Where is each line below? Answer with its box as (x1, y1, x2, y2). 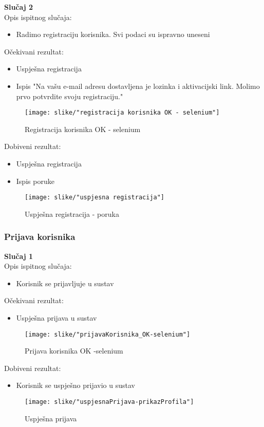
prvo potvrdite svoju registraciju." (16, 90, 123, 101)
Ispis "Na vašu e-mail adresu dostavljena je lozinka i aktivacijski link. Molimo (16, 80, 260, 91)
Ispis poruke (16, 175, 54, 186)
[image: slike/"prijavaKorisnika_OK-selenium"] (25, 330, 191, 338)
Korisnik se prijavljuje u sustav (16, 277, 114, 288)
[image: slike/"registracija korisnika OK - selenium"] (25, 109, 220, 117)
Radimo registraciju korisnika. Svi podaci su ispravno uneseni (16, 29, 210, 40)
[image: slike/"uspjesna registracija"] (25, 194, 165, 201)
